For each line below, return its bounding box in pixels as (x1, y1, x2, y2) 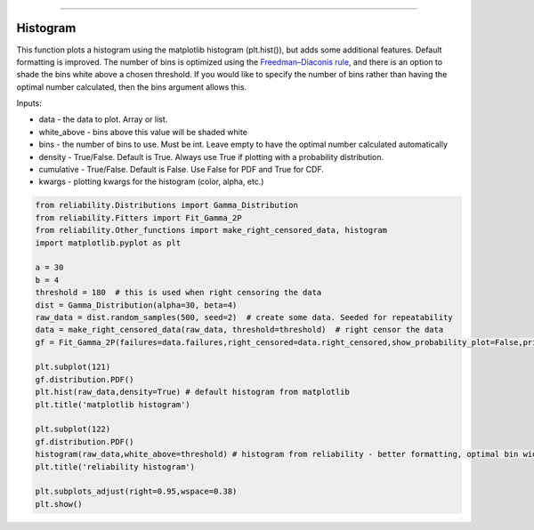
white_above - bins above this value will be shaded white (38, 126, 248, 137)
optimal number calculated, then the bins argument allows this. (16, 81, 247, 92)
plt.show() (35, 499, 83, 509)
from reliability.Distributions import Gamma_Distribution (35, 200, 298, 211)
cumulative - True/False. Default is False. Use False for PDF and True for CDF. (38, 165, 324, 175)
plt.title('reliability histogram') (35, 462, 196, 471)
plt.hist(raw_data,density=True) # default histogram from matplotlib (35, 387, 351, 397)
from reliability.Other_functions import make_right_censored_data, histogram (35, 225, 387, 236)
